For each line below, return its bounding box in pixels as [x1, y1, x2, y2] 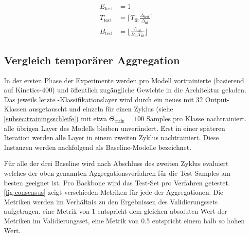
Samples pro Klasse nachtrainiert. [146, 113, 247, 123]
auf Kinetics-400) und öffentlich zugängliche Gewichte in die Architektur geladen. [4, 85, 247, 95]
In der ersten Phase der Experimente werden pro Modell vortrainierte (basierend [4, 75, 244, 85]
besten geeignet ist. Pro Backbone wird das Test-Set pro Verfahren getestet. [4, 177, 230, 187]
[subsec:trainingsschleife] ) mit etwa [4, 113, 107, 123]
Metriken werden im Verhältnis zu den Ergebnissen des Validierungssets [4, 196, 218, 206]
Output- [205, 94, 230, 104]
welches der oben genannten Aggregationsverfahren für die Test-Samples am [4, 167, 231, 178]
